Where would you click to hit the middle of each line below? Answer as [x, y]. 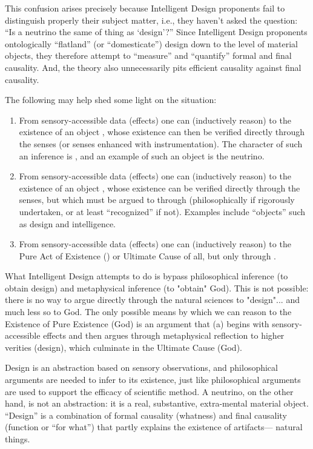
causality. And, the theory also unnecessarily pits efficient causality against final [153, 67]
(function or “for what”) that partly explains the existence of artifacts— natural [154, 427]
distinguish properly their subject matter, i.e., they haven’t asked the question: [151, 20]
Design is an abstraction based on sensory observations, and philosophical [141, 368]
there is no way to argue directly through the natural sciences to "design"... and [152, 300]
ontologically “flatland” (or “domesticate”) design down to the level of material [151, 43]
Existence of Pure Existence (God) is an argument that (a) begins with [137, 323]
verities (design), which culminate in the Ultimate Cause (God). [124, 347]
